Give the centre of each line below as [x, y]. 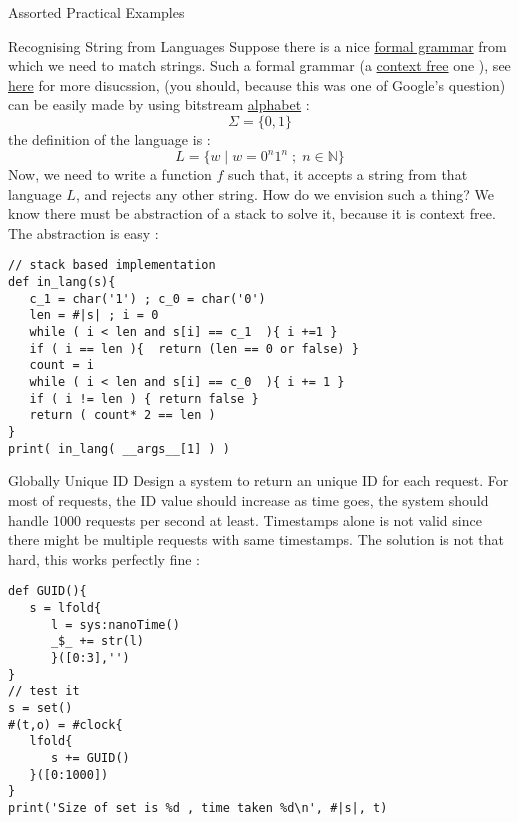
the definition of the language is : [109, 138]
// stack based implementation [112, 265]
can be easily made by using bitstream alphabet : [159, 104]
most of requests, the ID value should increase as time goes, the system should [248, 499]
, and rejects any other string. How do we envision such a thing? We [284, 193]
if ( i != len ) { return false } [144, 398]
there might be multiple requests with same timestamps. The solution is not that [256, 539]
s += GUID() [90, 757]
